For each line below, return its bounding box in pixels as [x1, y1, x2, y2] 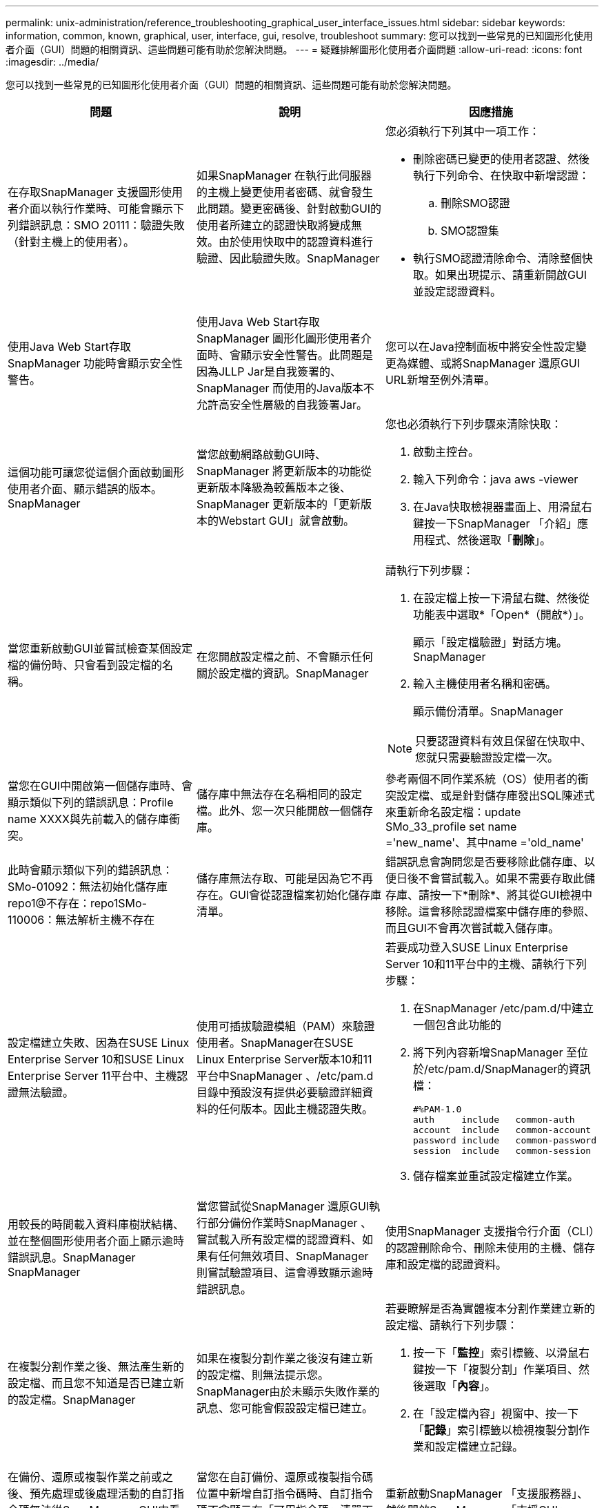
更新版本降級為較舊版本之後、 [196, 481, 351, 494]
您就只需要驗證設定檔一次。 [414, 751, 558, 764]
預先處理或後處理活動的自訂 [30, 1487, 174, 1500]
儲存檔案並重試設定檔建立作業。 [412, 1169, 578, 1183]
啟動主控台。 [412, 445, 479, 458]
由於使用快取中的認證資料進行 [218, 235, 373, 249]
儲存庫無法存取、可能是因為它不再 [196, 871, 373, 885]
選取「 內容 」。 [423, 1379, 496, 1393]
